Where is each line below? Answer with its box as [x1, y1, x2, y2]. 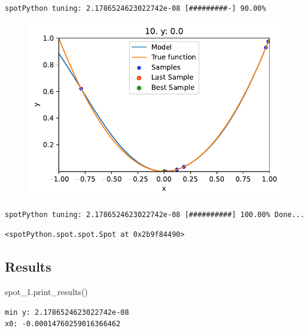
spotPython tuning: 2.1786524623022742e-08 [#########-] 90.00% [5, 4, 266, 13]
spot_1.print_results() [5, 285, 88, 298]
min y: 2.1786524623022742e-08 [5, 308, 129, 317]
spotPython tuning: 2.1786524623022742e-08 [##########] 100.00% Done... [5, 210, 305, 219]
